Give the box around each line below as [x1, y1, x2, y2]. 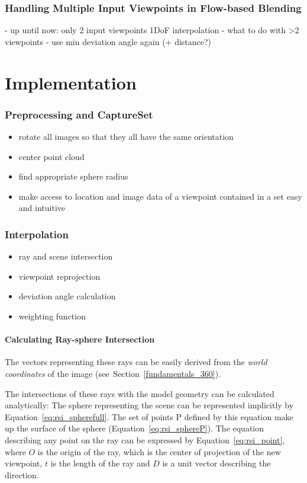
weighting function [18, 309, 86, 322]
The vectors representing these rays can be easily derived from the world [5, 356, 267, 368]
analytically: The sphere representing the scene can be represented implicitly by [5, 399, 294, 411]
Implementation [5, 70, 137, 94]
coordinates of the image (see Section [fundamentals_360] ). [5, 367, 221, 379]
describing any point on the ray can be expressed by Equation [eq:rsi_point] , [5, 433, 285, 446]
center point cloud [18, 150, 85, 162]
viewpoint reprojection [18, 270, 101, 282]
